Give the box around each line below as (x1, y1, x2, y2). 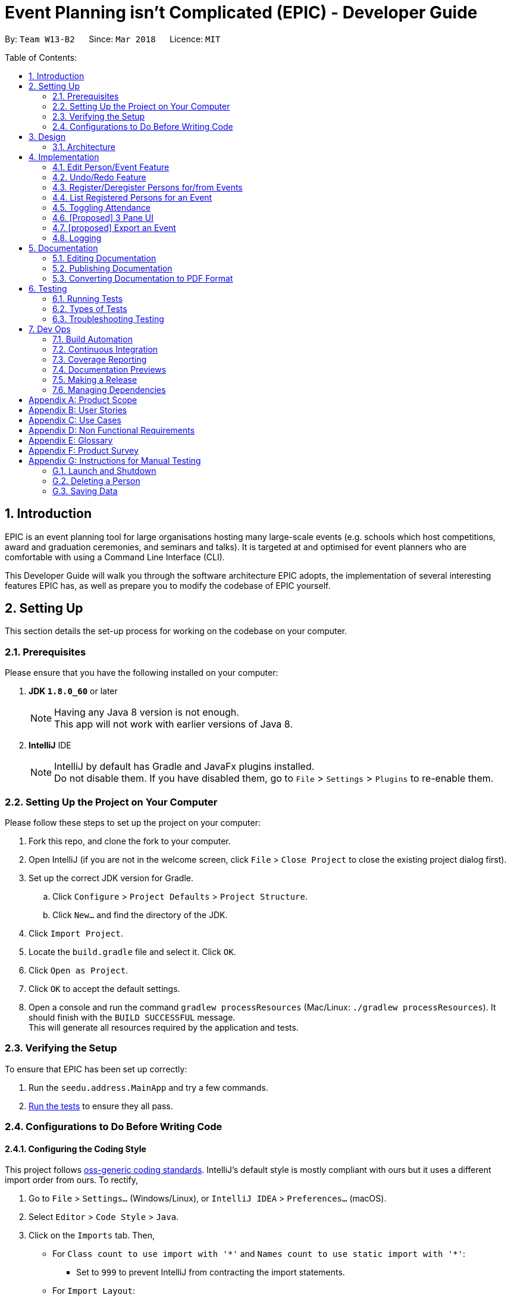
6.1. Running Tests (52, 293, 123, 304)
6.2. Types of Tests (52, 303, 127, 314)
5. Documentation (29, 242, 98, 253)
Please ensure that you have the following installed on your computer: (5, 667, 278, 678)
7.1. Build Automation (52, 333, 133, 344)
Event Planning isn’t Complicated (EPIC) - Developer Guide (5, 2, 478, 23)
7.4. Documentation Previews (52, 364, 167, 375)
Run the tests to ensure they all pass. (29, 1100, 173, 1111)
